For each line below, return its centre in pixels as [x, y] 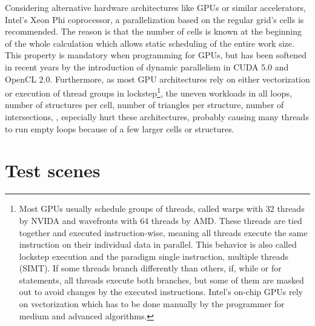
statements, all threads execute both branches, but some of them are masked [161, 280]
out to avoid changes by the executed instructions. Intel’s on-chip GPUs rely [161, 292]
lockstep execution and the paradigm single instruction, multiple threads [154, 256]
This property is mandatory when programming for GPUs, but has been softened [156, 55]
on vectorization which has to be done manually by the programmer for [152, 304]
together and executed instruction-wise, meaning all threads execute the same [163, 232]
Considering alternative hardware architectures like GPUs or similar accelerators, [155, 7]
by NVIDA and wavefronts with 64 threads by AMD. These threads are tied [161, 220]
